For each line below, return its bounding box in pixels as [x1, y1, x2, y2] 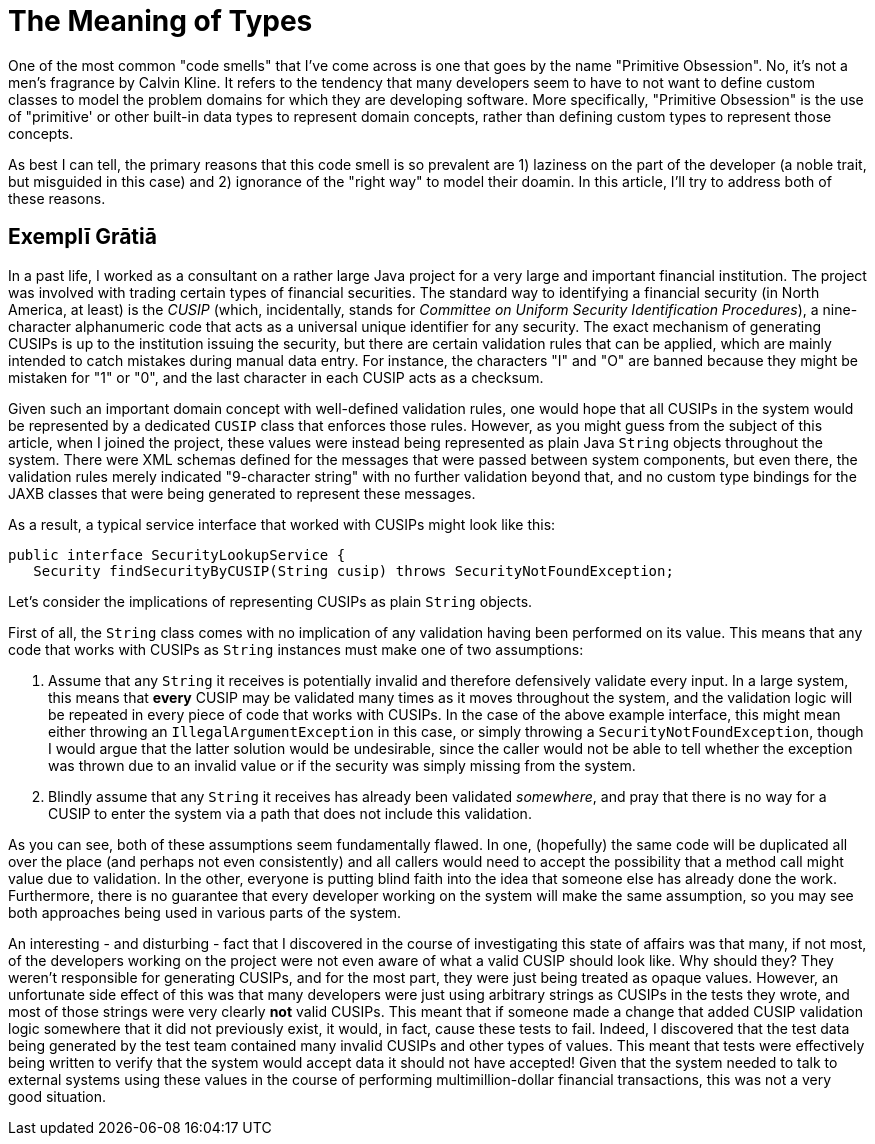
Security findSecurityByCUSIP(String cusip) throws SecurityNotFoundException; [33, 562, 674, 579]
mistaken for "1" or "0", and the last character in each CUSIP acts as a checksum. [8, 368, 544, 386]
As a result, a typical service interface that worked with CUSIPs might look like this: [8, 515, 556, 533]
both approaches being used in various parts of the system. [8, 903, 402, 921]
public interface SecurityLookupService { [8, 546, 346, 563]
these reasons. [8, 189, 106, 207]
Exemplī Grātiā [8, 224, 157, 250]
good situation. [8, 1087, 107, 1105]
